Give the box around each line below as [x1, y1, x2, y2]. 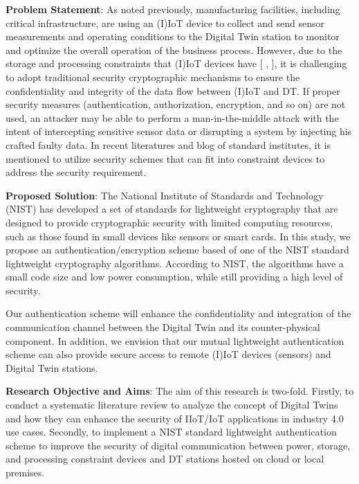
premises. [6, 465, 45, 479]
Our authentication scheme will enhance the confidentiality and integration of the [6, 306, 351, 321]
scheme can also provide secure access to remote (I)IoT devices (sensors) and [6, 347, 331, 361]
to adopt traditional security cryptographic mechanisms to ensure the [6, 69, 300, 84]
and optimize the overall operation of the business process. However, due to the [6, 42, 342, 57]
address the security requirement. [6, 165, 147, 179]
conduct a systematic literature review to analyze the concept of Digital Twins [6, 397, 338, 412]
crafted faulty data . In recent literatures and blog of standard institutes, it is [6, 137, 331, 152]
